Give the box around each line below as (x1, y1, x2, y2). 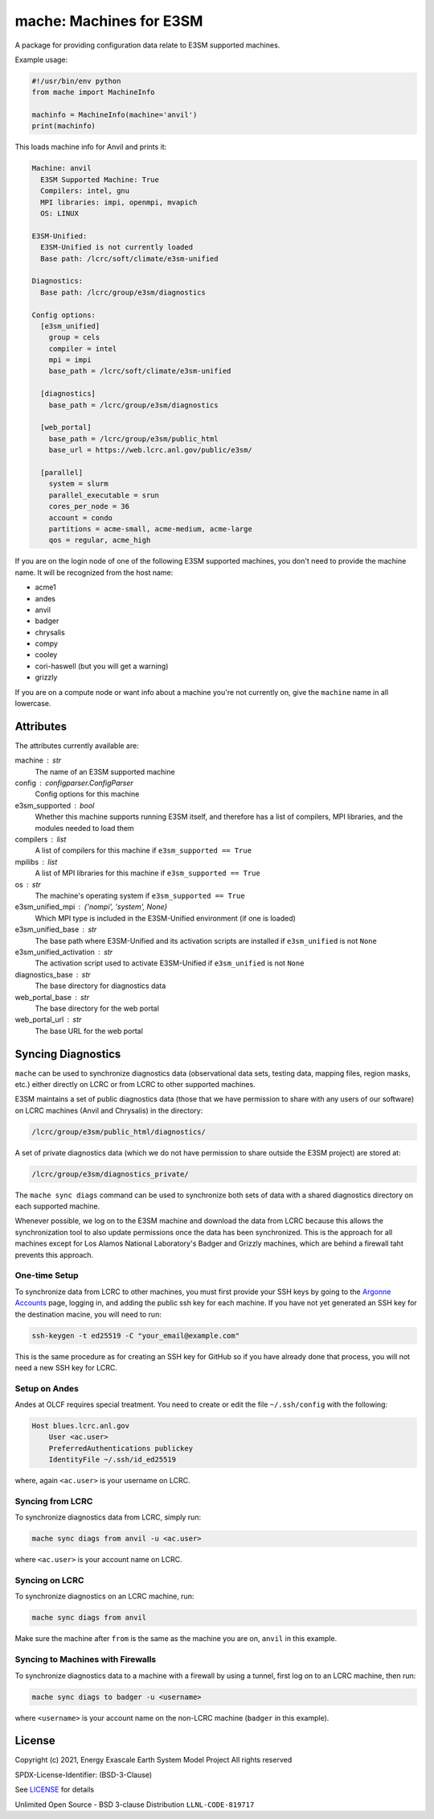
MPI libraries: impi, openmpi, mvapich (40, 197, 198, 207)
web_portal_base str (14, 992, 90, 1002)
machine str (14, 755, 62, 765)
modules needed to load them (35, 823, 134, 833)
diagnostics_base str (14, 969, 92, 979)
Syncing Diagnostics (14, 1047, 121, 1060)
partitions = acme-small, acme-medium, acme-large (48, 524, 252, 533)
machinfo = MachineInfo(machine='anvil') (31, 110, 198, 120)
